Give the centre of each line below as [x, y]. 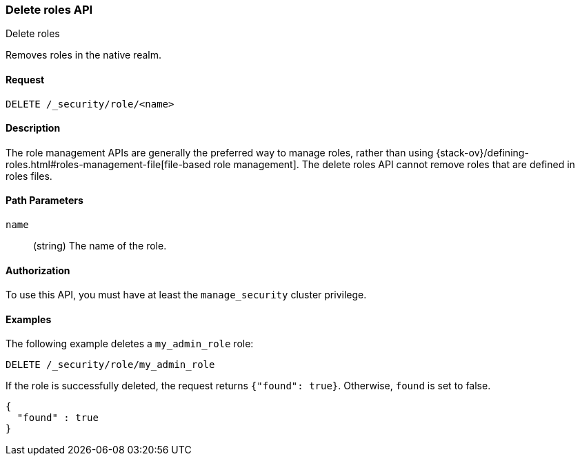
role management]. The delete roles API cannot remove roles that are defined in [394, 164]
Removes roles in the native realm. [83, 55]
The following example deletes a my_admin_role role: [130, 344]
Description [33, 128]
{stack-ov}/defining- [482, 152]
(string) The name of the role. [100, 246]
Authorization [38, 270]
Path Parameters [44, 201]
